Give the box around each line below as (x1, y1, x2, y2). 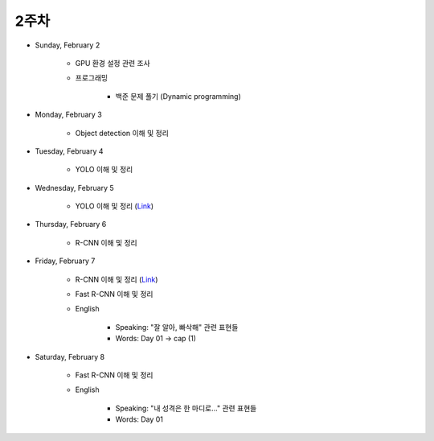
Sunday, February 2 (35, 40, 100, 50)
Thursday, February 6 (35, 220, 107, 229)
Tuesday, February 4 (35, 146, 104, 156)
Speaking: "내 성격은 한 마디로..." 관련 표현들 (115, 403, 257, 413)
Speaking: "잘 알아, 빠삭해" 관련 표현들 (115, 322, 239, 332)
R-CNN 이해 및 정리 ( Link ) (75, 274, 158, 284)
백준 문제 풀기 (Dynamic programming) (115, 91, 241, 101)
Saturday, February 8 (35, 352, 105, 361)
